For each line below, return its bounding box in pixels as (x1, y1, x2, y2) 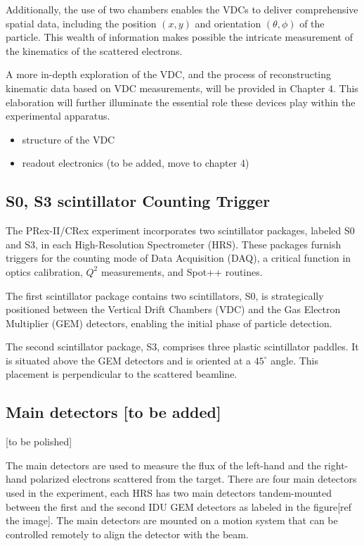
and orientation (195, 15, 261, 30)
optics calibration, (6, 264, 83, 279)
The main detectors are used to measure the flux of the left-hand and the (6, 457, 321, 472)
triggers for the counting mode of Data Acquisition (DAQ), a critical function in (6, 250, 351, 265)
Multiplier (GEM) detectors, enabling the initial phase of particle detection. (6, 315, 332, 330)
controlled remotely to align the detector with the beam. (6, 526, 249, 541)
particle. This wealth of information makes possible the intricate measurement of (6, 30, 353, 44)
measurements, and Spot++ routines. (100, 264, 263, 279)
